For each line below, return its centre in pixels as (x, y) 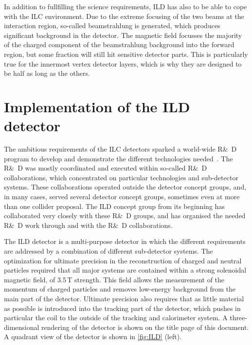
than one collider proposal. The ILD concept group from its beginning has (114, 206)
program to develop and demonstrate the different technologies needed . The (118, 158)
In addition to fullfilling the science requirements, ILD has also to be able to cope (126, 6)
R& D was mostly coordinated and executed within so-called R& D (106, 168)
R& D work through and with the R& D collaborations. (88, 225)
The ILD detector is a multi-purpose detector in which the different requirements (125, 241)
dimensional (22, 327)
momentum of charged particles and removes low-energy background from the (120, 289)
